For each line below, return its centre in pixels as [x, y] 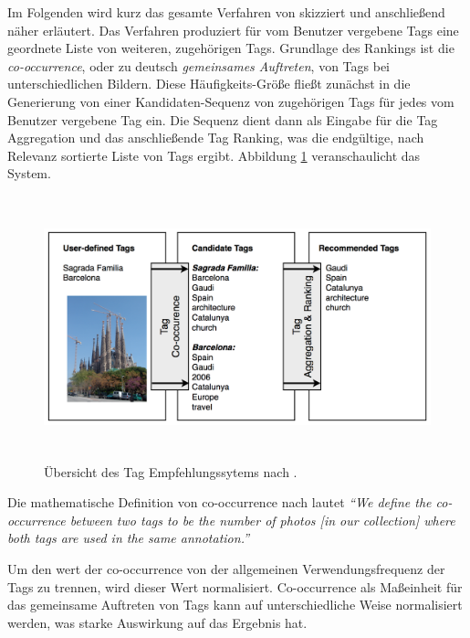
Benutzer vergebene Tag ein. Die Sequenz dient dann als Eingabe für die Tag [223, 119]
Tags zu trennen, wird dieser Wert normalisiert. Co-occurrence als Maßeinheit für [235, 586]
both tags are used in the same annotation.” [129, 538]
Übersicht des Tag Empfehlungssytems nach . [171, 471]
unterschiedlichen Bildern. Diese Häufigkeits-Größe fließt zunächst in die [209, 84]
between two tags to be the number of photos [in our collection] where [262, 520]
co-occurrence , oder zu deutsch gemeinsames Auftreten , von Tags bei [198, 65]
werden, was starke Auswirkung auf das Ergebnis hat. [157, 622]
